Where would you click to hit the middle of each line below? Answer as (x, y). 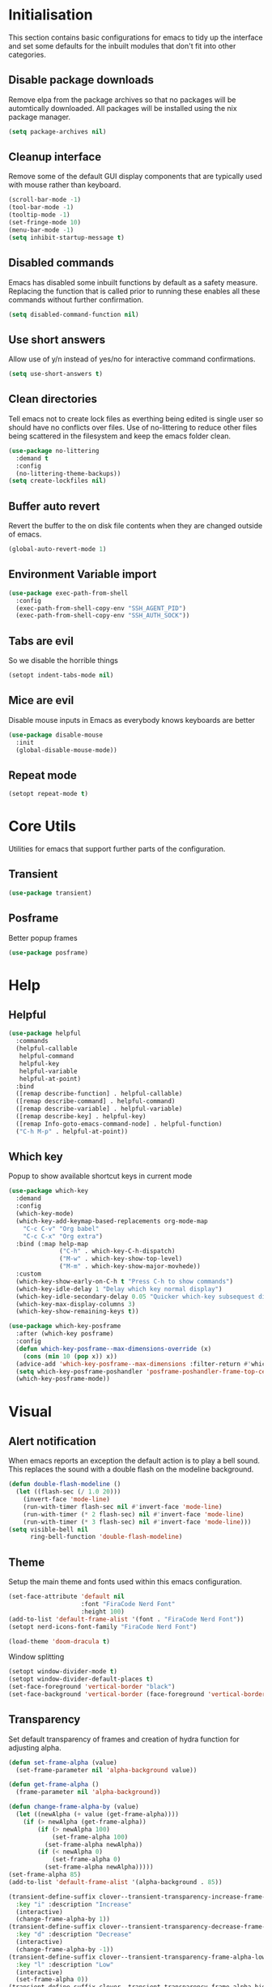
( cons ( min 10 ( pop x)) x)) (70, 1356)
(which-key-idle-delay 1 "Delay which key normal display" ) (119, 1289)
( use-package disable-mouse (56, 735)
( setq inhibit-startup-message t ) (67, 237)
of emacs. (25, 534)
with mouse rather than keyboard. (65, 185)
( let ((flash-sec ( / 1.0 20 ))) (68, 1492)
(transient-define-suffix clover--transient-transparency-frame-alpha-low (137, 1957)
